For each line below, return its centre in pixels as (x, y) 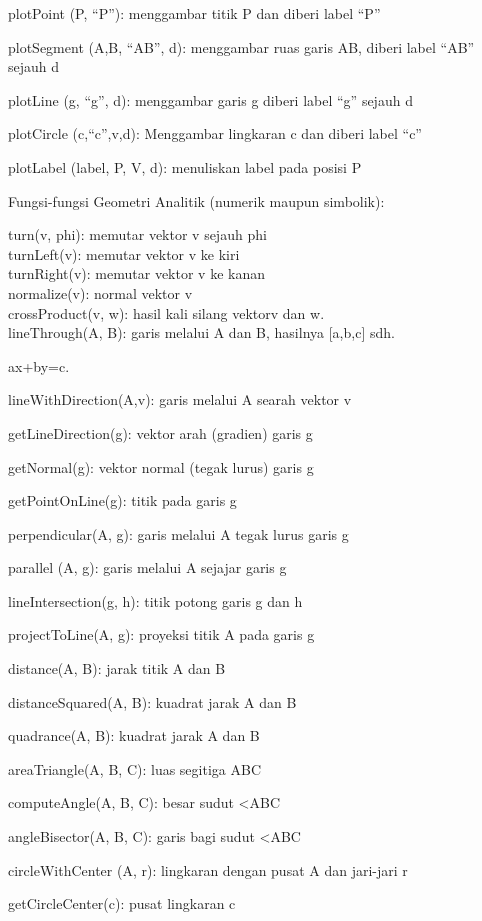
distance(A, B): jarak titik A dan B (117, 668)
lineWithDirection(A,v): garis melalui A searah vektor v (180, 399)
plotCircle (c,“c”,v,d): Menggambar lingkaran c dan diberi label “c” (215, 133)
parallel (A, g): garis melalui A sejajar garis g (147, 567)
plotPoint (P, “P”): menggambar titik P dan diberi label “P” (194, 13)
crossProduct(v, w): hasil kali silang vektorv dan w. (166, 312)
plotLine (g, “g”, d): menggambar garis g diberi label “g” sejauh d (210, 99)
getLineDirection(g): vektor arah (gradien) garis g (160, 432)
